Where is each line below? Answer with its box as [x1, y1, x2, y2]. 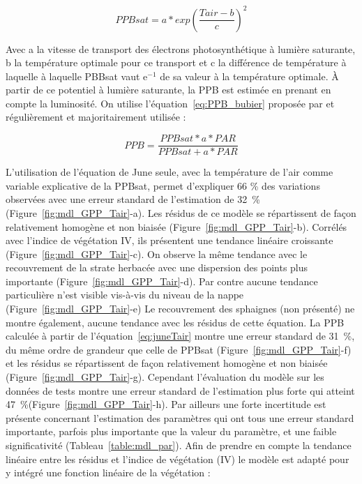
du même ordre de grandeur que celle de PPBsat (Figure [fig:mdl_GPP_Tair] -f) [6, 342, 352, 356]
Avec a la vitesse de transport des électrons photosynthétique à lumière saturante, [6, 41, 356, 56]
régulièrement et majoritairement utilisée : [6, 109, 186, 124]
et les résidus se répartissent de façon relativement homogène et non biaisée [6, 356, 328, 370]
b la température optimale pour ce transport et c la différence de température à [6, 55, 347, 70]
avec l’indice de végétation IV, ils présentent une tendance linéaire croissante [6, 233, 333, 248]
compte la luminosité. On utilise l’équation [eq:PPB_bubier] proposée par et [6, 96, 335, 110]
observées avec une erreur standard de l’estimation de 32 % [6, 192, 260, 206]
